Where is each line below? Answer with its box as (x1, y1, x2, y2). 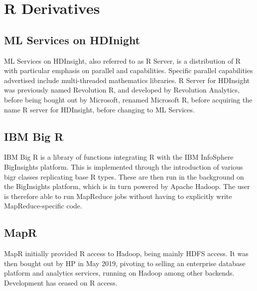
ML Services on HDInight (4, 32, 140, 47)
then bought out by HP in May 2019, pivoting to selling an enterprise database (4, 258, 246, 268)
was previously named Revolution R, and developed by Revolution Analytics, (4, 85, 240, 95)
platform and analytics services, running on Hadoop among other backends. (4, 268, 235, 278)
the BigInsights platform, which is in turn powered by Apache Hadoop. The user (4, 181, 250, 192)
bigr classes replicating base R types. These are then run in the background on (4, 171, 244, 182)
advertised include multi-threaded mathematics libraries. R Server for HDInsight (4, 75, 250, 85)
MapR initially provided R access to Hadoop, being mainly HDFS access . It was (4, 248, 249, 259)
